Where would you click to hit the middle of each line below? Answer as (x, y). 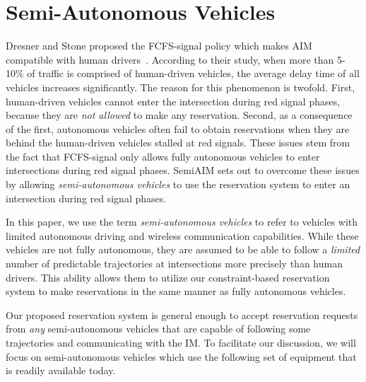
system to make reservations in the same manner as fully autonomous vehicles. (176, 291)
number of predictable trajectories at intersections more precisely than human (174, 264)
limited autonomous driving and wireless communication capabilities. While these (182, 235)
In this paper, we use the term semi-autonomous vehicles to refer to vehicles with (182, 222)
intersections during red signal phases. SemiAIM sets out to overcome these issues (183, 170)
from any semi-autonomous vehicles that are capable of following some (158, 329)
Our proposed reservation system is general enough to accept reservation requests (182, 314)
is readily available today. (61, 370)
